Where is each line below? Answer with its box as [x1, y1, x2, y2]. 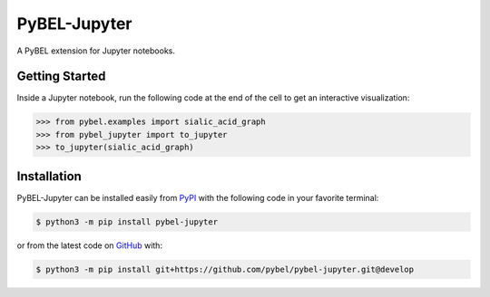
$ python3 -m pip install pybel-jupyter [35, 216, 218, 226]
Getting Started [16, 69, 106, 84]
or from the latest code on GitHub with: [16, 240, 163, 251]
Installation [16, 168, 82, 184]
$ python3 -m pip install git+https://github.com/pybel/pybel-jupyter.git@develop [35, 263, 415, 274]
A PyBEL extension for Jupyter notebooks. [16, 45, 176, 56]
